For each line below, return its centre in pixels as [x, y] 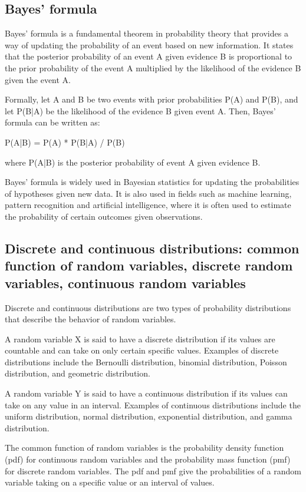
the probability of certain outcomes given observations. [104, 216]
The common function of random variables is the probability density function [144, 448]
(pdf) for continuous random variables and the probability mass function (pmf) [148, 459]
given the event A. [38, 79]
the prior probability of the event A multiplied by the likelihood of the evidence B [153, 67]
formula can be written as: [52, 122]
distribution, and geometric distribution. [78, 373]
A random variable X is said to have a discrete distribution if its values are [140, 339]
